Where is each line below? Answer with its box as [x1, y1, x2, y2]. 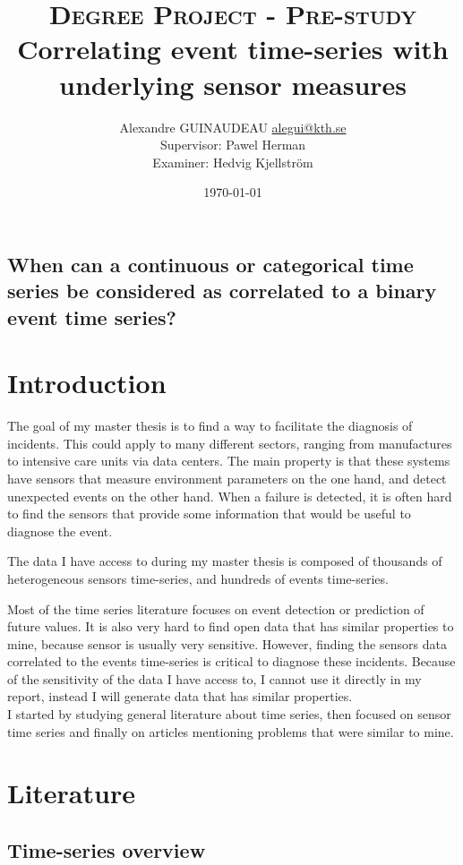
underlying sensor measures [58, 65, 407, 102]
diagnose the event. [7, 521, 113, 540]
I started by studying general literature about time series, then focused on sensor [7, 705, 451, 724]
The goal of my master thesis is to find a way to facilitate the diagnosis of [7, 416, 413, 435]
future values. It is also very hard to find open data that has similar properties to [7, 617, 454, 636]
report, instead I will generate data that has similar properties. [7, 687, 353, 706]
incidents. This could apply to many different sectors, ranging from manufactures [7, 433, 452, 452]
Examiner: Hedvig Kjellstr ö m [152, 152, 313, 171]
